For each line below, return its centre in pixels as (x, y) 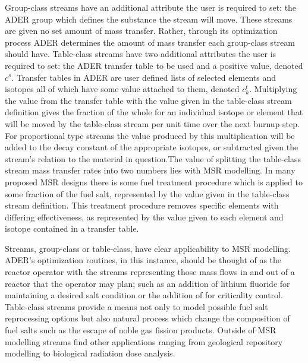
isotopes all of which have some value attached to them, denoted (122, 89)
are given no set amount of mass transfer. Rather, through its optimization (141, 31)
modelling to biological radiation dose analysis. (90, 353)
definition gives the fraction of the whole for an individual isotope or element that (154, 112)
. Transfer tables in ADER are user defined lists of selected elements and (144, 77)
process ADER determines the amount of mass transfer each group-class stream (150, 42)
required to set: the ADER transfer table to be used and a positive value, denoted (154, 65)
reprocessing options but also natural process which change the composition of (147, 318)
